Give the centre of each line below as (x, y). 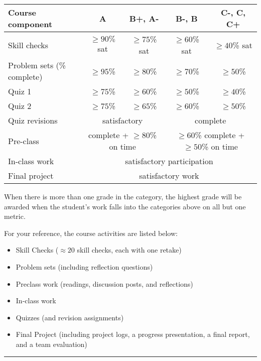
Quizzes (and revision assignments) (70, 317)
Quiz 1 (20, 91)
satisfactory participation (169, 161)
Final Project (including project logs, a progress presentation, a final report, (133, 334)
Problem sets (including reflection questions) (84, 266)
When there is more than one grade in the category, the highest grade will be (123, 196)
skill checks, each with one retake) (129, 250)
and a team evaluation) (51, 344)
